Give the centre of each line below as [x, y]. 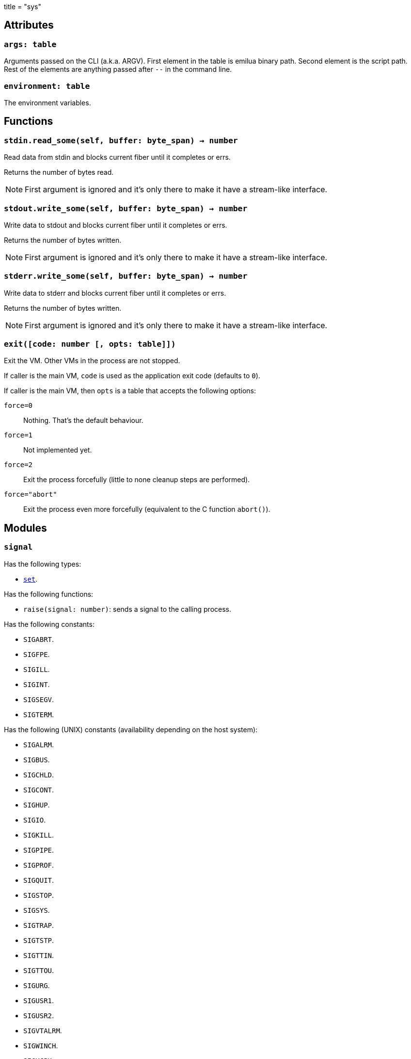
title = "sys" [23, 7]
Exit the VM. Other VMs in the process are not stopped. [92, 361]
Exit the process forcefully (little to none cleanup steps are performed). [137, 480]
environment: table [47, 86]
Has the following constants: [49, 624]
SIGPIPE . [39, 850]
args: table [30, 44]
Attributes [29, 25]
